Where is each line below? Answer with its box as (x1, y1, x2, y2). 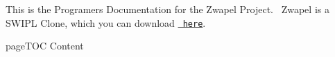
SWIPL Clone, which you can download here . (6, 15, 206, 30)
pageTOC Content (6, 38, 84, 53)
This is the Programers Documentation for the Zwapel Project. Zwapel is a (6, 2, 329, 16)
